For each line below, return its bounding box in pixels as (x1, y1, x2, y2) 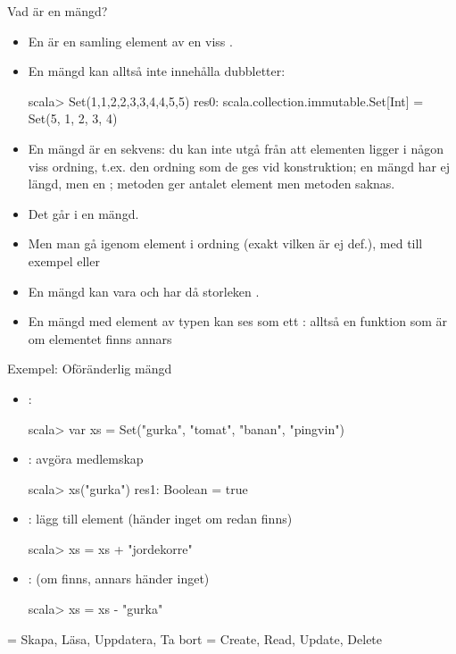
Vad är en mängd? (7, 2, 108, 20)
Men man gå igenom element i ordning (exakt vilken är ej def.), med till (28, 234, 423, 253)
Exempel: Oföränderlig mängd (7, 359, 172, 378)
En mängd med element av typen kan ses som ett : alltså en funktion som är (28, 312, 447, 331)
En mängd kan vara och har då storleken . (28, 281, 260, 300)
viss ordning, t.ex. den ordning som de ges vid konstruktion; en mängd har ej (28, 156, 451, 175)
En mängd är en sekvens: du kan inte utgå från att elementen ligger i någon (28, 138, 444, 157)
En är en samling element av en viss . (28, 31, 233, 50)
